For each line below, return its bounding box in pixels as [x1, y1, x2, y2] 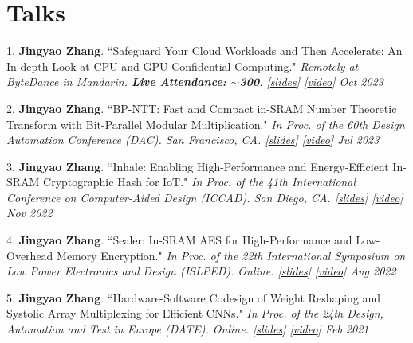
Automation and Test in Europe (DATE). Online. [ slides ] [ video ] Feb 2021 [6, 321, 369, 337]
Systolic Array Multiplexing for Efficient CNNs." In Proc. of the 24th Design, [6, 305, 383, 322]
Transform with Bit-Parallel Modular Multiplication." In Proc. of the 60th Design [6, 115, 405, 132]
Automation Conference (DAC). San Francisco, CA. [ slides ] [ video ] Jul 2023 [6, 131, 380, 148]
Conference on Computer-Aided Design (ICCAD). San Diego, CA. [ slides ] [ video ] [6, 189, 403, 205]
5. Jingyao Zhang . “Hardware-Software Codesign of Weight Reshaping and [6, 289, 381, 306]
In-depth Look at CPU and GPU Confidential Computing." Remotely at [6, 57, 359, 74]
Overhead [6, 247, 53, 263]
